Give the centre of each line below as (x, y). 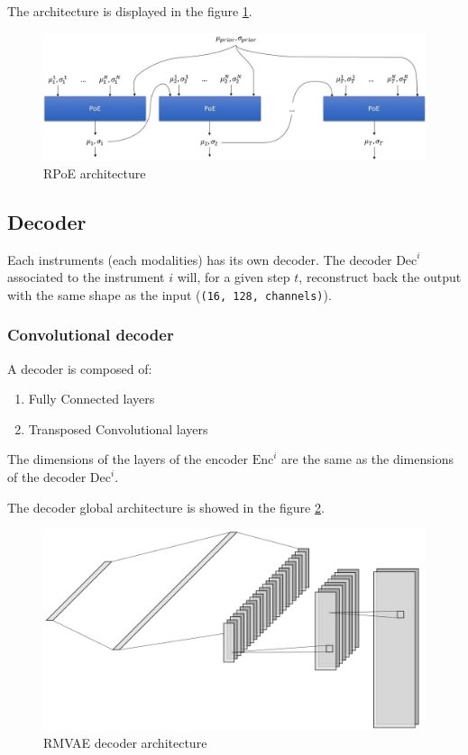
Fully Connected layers (92, 399)
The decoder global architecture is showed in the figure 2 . (166, 507)
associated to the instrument (86, 277)
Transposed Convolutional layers (118, 428)
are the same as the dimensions (367, 459)
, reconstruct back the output (380, 277)
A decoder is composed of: (80, 368)
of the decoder (47, 477)
